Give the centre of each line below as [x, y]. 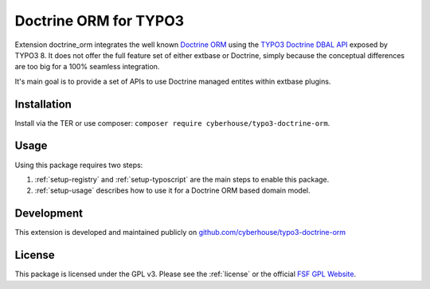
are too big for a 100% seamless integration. [87, 67]
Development [49, 214]
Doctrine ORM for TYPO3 [100, 21]
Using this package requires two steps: [79, 165]
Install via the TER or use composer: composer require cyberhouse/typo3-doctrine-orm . [172, 123]
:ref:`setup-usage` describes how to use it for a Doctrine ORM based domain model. [172, 190]
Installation [43, 104]
